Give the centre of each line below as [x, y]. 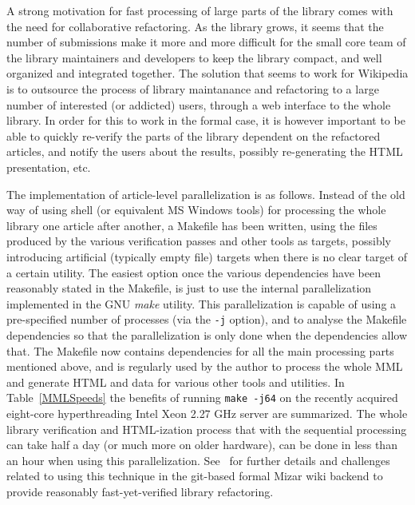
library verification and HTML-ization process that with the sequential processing [207, 429]
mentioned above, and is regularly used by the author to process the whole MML [205, 366]
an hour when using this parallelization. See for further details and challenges [198, 460]
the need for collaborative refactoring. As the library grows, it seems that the [195, 26]
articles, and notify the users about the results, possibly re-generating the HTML [205, 151]
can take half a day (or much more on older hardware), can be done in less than [202, 445]
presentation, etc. [49, 167]
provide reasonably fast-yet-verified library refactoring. [140, 491]
